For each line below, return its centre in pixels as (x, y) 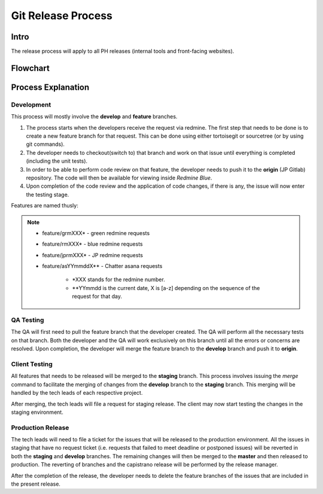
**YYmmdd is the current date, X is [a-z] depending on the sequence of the (166, 288)
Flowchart (31, 68)
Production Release (40, 428)
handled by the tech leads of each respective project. (77, 393)
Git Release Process (62, 16)
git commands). (45, 144)
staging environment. (37, 412)
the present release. (36, 484)
